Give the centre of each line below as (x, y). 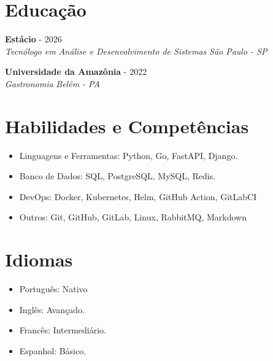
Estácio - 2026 (33, 39)
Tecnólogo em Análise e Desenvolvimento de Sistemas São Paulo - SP (136, 51)
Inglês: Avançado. (52, 309)
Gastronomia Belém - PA (52, 83)
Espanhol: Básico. (53, 350)
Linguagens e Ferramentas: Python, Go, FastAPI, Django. (129, 155)
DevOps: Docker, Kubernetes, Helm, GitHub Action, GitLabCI (138, 196)
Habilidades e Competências (127, 126)
